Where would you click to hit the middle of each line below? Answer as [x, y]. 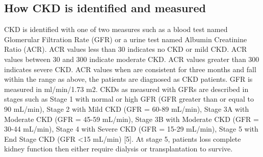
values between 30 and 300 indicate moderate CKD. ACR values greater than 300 [132, 59]
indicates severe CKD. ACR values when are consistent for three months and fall [130, 69]
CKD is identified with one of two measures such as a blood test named [116, 29]
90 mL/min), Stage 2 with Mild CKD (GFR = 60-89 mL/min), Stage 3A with [127, 108]
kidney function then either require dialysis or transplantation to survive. [119, 149]
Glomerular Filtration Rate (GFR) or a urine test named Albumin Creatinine [126, 39]
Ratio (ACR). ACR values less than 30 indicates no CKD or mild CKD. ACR [126, 49]
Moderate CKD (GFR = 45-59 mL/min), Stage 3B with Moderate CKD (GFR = [131, 119]
